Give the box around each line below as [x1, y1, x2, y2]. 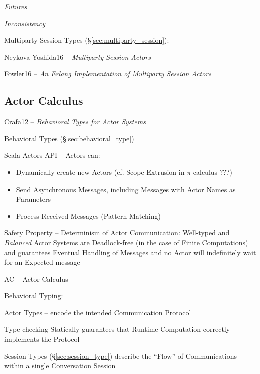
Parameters [16, 194, 51, 204]
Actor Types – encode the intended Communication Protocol [4, 307, 191, 317]
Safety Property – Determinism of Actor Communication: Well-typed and [4, 227, 230, 238]
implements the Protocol [4, 334, 80, 344]
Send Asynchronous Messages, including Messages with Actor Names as [16, 183, 236, 194]
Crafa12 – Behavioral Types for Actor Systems [4, 116, 146, 127]
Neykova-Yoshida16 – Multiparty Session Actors [4, 51, 151, 62]
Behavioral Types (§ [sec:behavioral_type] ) [4, 133, 134, 143]
